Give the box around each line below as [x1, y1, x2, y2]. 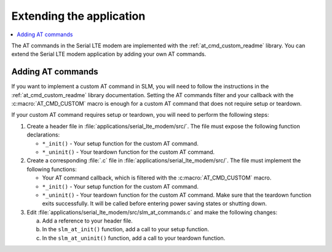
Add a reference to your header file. [42, 217, 133, 224]
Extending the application [11, 9, 146, 23]
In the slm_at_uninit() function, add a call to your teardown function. [42, 234, 226, 242]
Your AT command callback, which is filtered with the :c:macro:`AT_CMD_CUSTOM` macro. [42, 174, 272, 181]
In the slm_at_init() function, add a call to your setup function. [42, 226, 209, 233]
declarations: [26, 131, 60, 138]
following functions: [26, 165, 77, 173]
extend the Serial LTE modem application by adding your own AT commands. [11, 50, 207, 58]
